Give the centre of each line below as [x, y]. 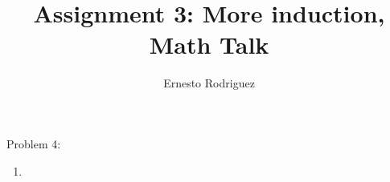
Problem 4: [34, 143]
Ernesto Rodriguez [209, 83]
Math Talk [209, 44]
